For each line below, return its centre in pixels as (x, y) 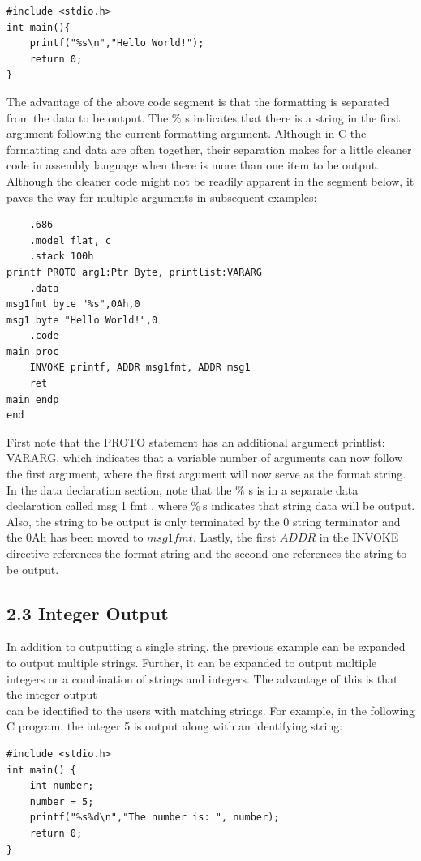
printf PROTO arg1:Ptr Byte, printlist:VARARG (134, 272)
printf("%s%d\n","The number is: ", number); (155, 818)
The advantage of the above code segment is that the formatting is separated (198, 101)
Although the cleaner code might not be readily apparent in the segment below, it (210, 180)
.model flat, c (70, 240)
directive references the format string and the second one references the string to (207, 553)
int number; (62, 786)
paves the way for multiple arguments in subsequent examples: (162, 197)
